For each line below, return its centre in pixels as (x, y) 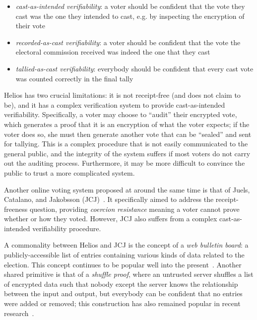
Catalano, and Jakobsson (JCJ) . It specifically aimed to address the (109, 199)
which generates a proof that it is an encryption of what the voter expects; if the (127, 124)
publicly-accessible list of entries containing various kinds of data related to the (124, 255)
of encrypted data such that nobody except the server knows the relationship (121, 284)
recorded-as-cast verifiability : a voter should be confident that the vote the (128, 42)
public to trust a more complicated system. (69, 172)
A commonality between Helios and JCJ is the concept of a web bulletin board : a (126, 245)
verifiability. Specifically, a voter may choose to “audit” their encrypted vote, (121, 114)
